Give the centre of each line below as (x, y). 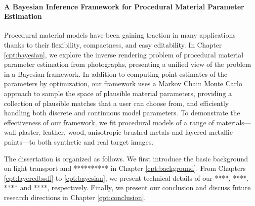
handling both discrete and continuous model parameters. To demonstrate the (122, 113)
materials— (234, 122)
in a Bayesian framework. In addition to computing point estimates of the (116, 74)
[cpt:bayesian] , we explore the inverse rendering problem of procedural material (124, 54)
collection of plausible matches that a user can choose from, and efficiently (116, 103)
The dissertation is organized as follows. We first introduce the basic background (126, 158)
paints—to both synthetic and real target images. (79, 141)
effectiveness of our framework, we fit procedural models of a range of (109, 122)
